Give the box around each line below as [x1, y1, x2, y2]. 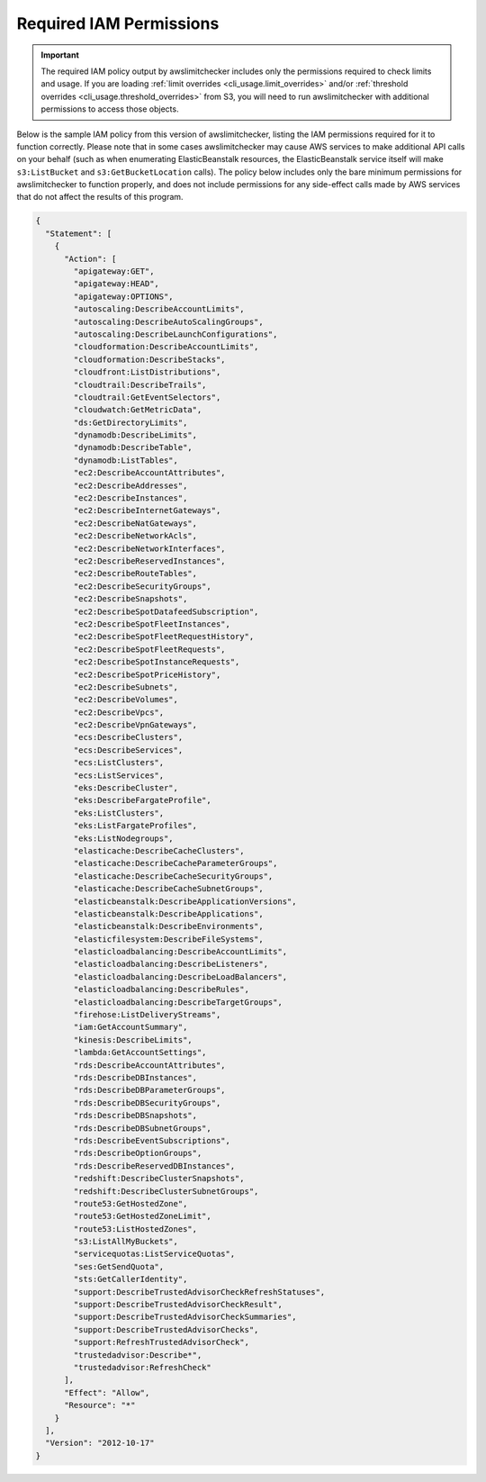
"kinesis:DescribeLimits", [73, 1035, 193, 1044]
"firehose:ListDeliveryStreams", [73, 1009, 221, 1020]
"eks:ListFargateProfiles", [73, 820, 198, 831]
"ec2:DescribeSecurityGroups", [73, 581, 211, 592]
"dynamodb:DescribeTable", [73, 442, 193, 453]
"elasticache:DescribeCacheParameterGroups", [73, 858, 278, 869]
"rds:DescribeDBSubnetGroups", [73, 1123, 211, 1134]
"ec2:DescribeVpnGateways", [73, 720, 198, 730]
